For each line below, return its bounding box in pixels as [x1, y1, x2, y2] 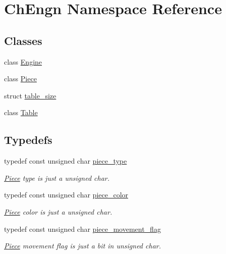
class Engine [4, 56, 42, 67]
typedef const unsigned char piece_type [4, 156, 127, 166]
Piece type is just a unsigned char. [4, 172, 110, 183]
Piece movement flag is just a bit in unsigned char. [4, 240, 161, 251]
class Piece [4, 73, 37, 84]
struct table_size [4, 90, 56, 100]
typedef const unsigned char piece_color [4, 189, 129, 200]
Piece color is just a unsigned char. [4, 206, 112, 217]
